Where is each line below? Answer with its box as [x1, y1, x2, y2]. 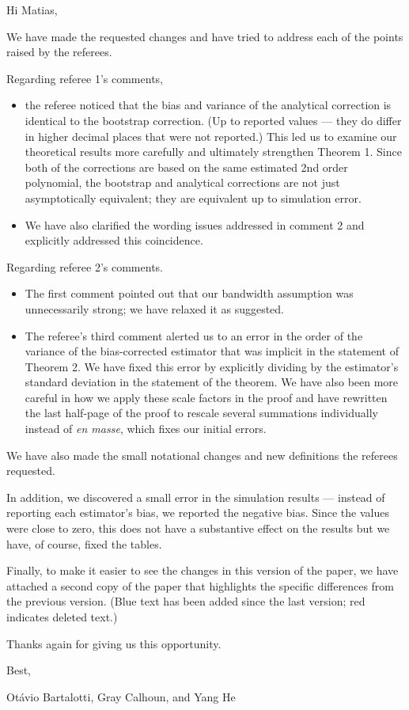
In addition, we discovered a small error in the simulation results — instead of [6, 488, 385, 505]
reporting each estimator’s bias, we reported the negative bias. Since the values [6, 504, 389, 521]
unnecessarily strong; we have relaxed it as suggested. [25, 300, 285, 317]
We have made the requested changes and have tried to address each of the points [6, 28, 403, 44]
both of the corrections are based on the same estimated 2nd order [25, 158, 348, 175]
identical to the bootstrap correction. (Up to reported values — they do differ [25, 112, 402, 128]
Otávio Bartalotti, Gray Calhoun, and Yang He [6, 688, 236, 704]
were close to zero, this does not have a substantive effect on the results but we [6, 520, 390, 537]
